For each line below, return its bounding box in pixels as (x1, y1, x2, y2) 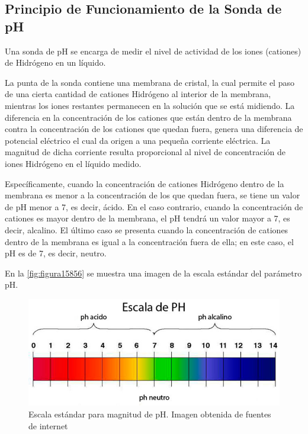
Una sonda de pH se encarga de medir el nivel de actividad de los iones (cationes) (5, 44, 301, 57)
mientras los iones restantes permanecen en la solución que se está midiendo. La (5, 99, 295, 111)
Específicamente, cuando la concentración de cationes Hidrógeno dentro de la (5, 177, 284, 189)
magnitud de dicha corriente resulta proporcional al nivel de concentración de (5, 146, 285, 158)
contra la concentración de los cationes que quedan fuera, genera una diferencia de (5, 123, 303, 135)
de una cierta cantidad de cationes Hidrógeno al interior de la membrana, (5, 88, 271, 100)
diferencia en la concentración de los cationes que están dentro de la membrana (5, 111, 292, 123)
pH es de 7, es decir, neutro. (5, 247, 107, 259)
